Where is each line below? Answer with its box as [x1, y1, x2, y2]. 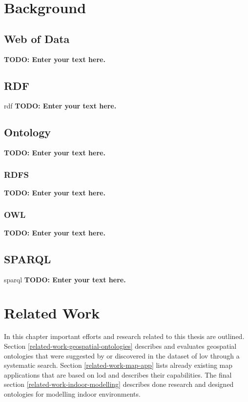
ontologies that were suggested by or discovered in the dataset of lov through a [4, 350, 240, 360]
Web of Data [4, 31, 70, 46]
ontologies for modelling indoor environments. [4, 388, 141, 399]
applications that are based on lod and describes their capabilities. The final [4, 369, 232, 380]
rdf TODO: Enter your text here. [4, 101, 117, 111]
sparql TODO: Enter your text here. [4, 274, 126, 284]
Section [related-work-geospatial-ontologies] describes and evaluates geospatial [4, 340, 237, 351]
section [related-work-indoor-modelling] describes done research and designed [4, 379, 234, 389]
